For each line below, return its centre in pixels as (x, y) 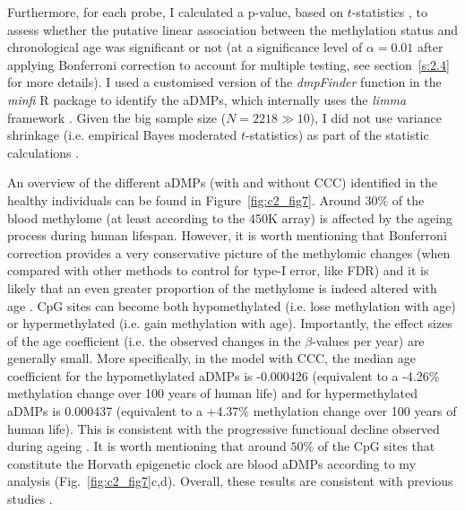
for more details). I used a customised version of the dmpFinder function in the (224, 82)
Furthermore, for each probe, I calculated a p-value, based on (175, 12)
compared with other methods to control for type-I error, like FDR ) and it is (218, 270)
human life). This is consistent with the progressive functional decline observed (224, 428)
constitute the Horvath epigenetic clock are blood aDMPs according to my (212, 463)
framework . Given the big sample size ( (117, 117)
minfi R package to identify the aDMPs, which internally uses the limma (207, 99)
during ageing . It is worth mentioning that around (147, 446)
